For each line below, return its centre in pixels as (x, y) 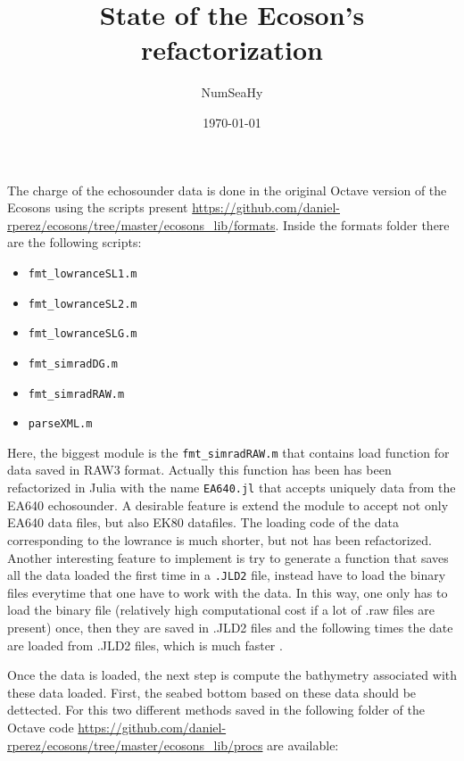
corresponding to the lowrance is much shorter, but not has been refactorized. (220, 539)
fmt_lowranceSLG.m (83, 334)
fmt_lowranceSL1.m (83, 273)
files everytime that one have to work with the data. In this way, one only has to (228, 592)
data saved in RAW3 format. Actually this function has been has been (199, 470)
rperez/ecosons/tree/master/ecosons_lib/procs (135, 744)
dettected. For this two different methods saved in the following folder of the (216, 710)
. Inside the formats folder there (362, 224)
